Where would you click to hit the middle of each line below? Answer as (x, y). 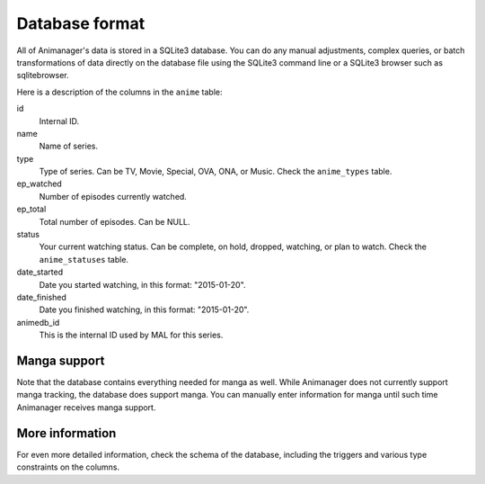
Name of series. (69, 146)
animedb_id (38, 322)
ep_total (31, 209)
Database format (81, 23)
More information (66, 433)
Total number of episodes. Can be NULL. (115, 221)
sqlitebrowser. (43, 76)
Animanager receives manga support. (86, 407)
